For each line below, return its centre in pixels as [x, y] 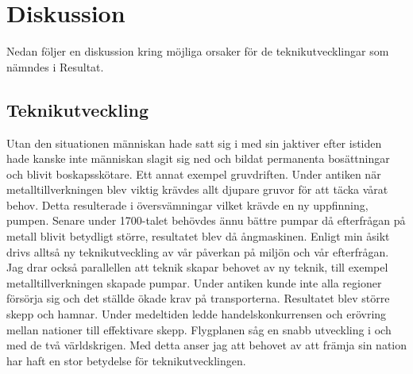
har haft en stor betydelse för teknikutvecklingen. [126, 360]
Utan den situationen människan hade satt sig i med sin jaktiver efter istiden [194, 143]
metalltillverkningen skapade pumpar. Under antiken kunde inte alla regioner [194, 282]
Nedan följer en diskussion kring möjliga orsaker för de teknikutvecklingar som [198, 51]
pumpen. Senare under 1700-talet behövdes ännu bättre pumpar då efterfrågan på [206, 220]
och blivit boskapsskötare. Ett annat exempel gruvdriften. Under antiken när [194, 174]
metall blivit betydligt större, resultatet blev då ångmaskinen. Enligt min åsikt [198, 236]
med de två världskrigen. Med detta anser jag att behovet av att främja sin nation [206, 345]
